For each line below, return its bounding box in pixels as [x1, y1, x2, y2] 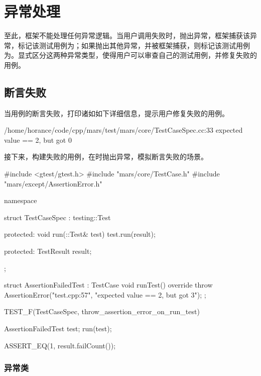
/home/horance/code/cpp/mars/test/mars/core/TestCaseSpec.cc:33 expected [4, 125, 243, 135]
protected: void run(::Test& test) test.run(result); [4, 229, 156, 239]
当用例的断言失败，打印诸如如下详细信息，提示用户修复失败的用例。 [4, 108, 229, 118]
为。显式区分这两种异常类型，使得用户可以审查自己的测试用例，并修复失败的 [4, 50, 257, 60]
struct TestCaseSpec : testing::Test [4, 212, 111, 222]
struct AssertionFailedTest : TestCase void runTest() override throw [4, 279, 213, 290]
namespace [4, 195, 37, 206]
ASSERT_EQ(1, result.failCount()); [4, 340, 116, 350]
